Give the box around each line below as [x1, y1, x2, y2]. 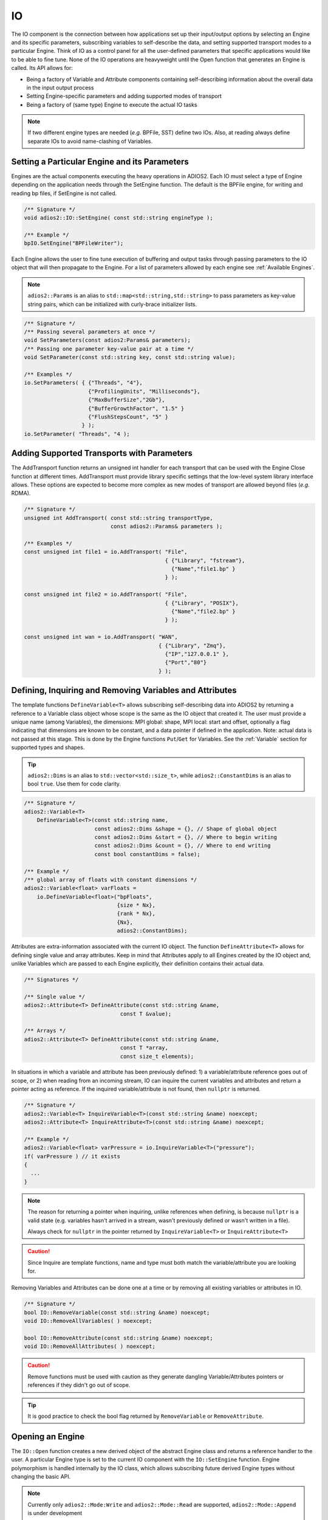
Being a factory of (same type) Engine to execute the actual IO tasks [26, 101, 197, 108]
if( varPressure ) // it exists [24, 1153, 121, 1159]
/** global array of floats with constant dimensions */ [24, 876, 197, 883]
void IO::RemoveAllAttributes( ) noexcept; [24, 1343, 156, 1350]
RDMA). [11, 489, 31, 497]
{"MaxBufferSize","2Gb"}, [88, 396, 165, 404]
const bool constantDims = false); [94, 851, 200, 857]
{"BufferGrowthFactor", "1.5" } [88, 405, 185, 412]
